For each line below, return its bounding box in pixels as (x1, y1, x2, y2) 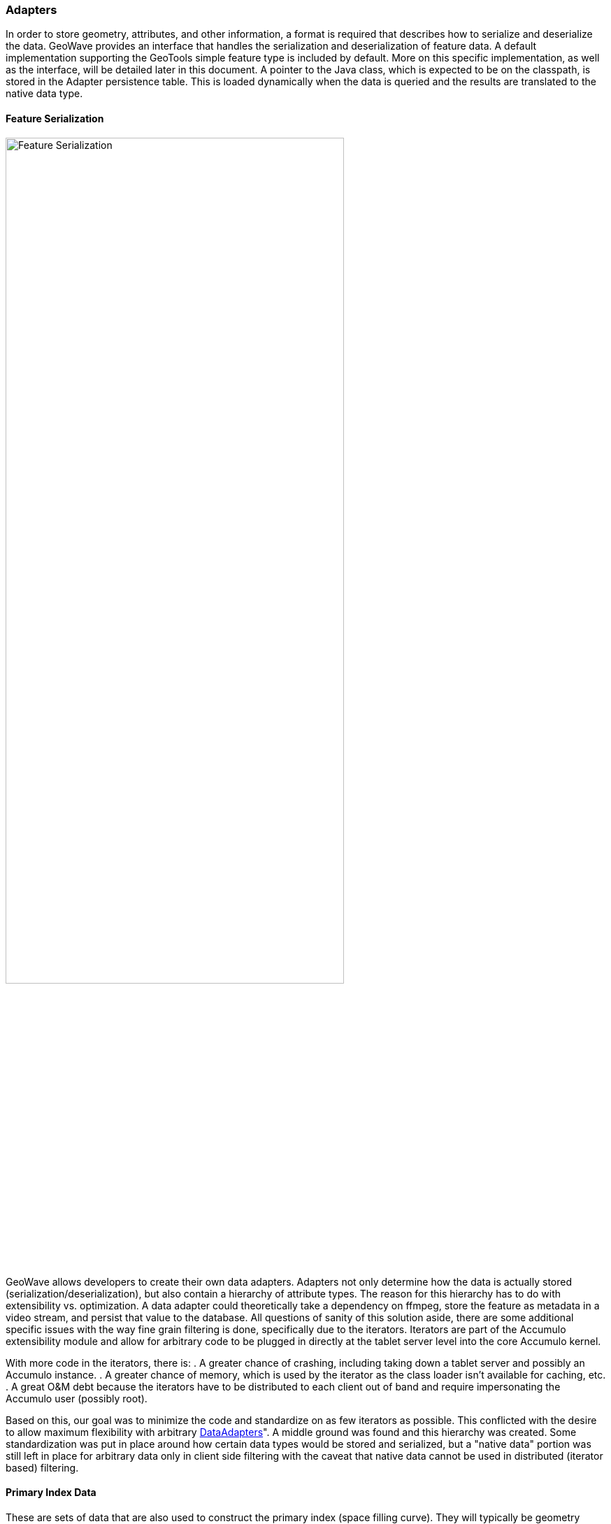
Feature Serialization (6, 112, 104, 124)
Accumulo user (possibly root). (6, 1392, 148, 1404)
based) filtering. (6, 1461, 79, 1474)
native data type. (6, 87, 83, 100)
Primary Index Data (6, 1486, 96, 1499)
